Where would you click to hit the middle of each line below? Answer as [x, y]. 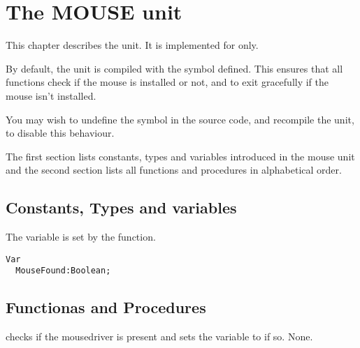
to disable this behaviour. [60, 133]
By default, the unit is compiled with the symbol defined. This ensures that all [174, 68]
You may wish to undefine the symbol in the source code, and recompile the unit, [180, 119]
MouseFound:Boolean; [63, 271]
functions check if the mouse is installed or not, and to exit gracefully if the [167, 82]
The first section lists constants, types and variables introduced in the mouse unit [180, 156]
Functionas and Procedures [106, 307]
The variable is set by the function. [81, 237]
